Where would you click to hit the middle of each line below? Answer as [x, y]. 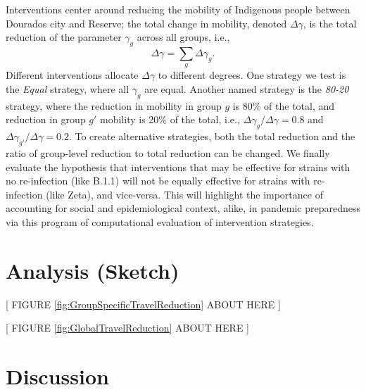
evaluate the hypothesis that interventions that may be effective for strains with [178, 166]
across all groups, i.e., [183, 37]
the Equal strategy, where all [68, 88]
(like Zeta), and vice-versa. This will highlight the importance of [184, 194]
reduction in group [46, 119]
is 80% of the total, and [284, 105]
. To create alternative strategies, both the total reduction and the [212, 136]
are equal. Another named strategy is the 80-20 [247, 88]
